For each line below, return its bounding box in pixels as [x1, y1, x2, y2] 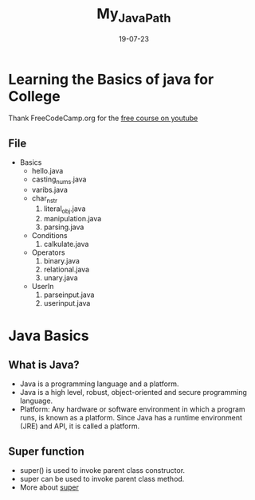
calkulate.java [43, 240, 89, 249]
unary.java [43, 273, 78, 283]
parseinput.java [43, 290, 95, 299]
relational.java [43, 264, 90, 275]
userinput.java [43, 299, 91, 308]
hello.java [31, 166, 64, 176]
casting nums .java [31, 174, 87, 186]
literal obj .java [43, 204, 86, 215]
